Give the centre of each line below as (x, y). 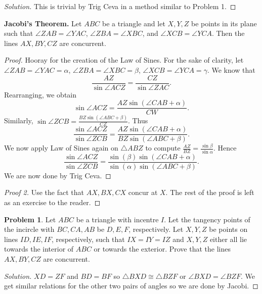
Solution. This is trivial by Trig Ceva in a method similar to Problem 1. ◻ (120, 6)
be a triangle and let (134, 23)
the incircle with (29, 229)
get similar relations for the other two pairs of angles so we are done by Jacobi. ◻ (131, 286)
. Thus (138, 120)
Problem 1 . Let (30, 219)
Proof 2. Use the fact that (44, 192)
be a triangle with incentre (117, 219)
